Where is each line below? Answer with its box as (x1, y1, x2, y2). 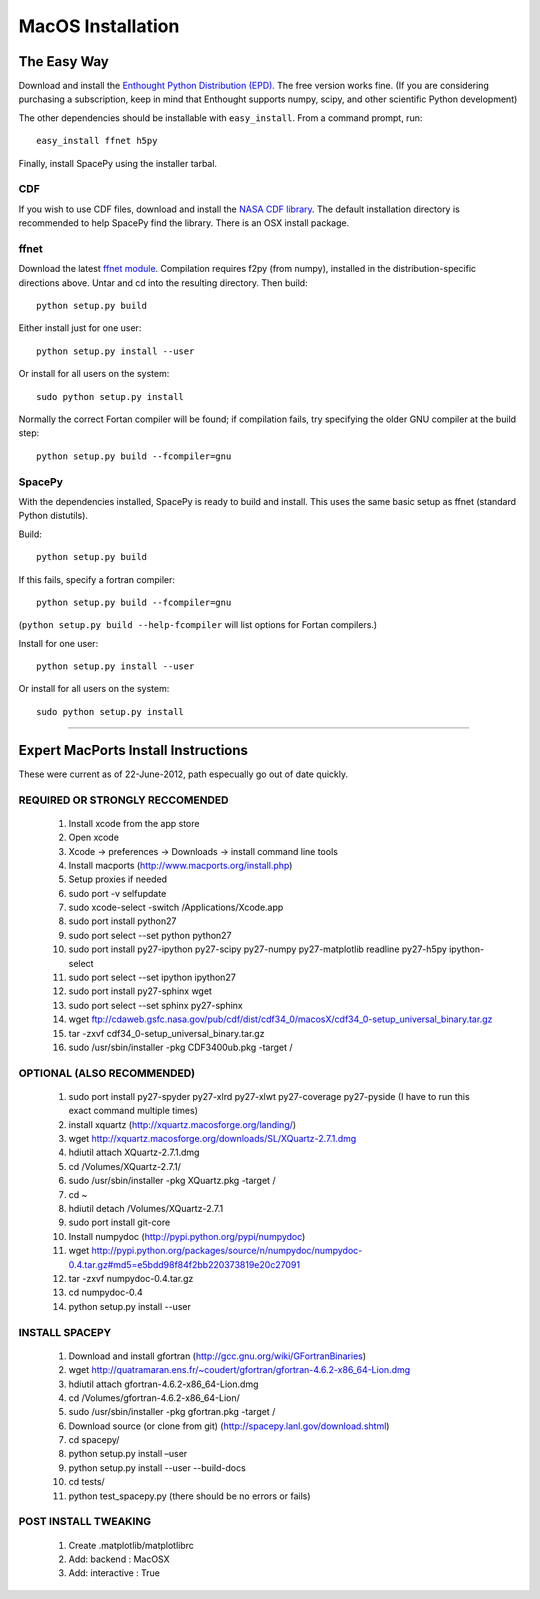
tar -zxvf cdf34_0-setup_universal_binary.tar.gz (68, 1027, 265, 1039)
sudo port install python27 (68, 915, 177, 927)
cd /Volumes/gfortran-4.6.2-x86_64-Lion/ (68, 1391, 240, 1404)
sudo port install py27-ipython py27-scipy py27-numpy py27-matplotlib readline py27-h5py (68, 943, 447, 955)
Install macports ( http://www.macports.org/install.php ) (68, 859, 293, 871)
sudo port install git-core (68, 1216, 171, 1229)
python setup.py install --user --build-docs (68, 1461, 247, 1474)
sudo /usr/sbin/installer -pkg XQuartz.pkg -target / (68, 1175, 276, 1187)
